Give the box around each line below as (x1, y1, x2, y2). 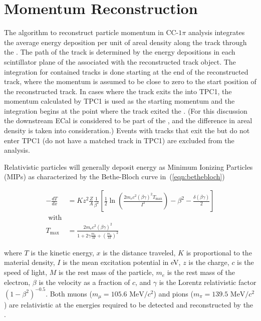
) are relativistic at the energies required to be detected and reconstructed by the (4, 299, 253, 309)
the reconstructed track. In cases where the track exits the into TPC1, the (4, 86, 232, 96)
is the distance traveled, (103, 247, 176, 257)
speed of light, (4, 267, 48, 277)
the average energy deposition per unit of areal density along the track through (4, 37, 247, 47)
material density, (4, 257, 55, 267)
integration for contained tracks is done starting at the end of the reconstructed (4, 66, 248, 77)
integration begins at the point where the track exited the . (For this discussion (4, 105, 247, 116)
